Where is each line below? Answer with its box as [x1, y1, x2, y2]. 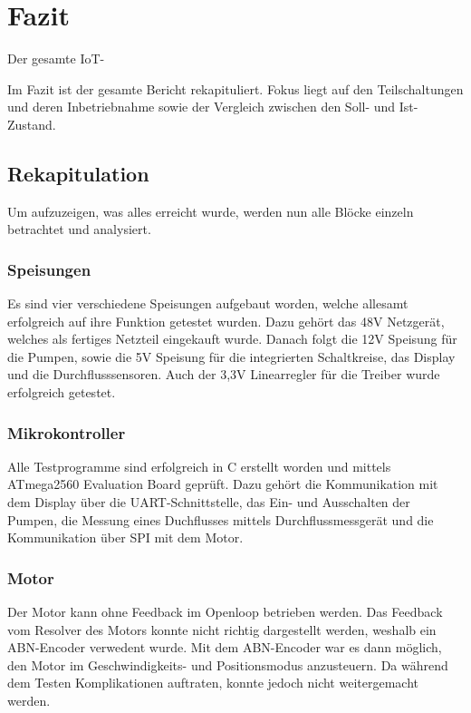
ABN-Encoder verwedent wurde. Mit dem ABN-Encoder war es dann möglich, [7, 638, 442, 657]
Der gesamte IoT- [7, 49, 105, 68]
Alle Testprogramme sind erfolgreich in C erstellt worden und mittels [7, 456, 391, 475]
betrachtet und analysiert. [7, 220, 151, 239]
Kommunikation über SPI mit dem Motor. [7, 528, 244, 547]
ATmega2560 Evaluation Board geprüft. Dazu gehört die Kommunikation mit [7, 474, 438, 493]
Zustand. [7, 114, 56, 133]
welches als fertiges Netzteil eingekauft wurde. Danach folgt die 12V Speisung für [7, 329, 457, 348]
